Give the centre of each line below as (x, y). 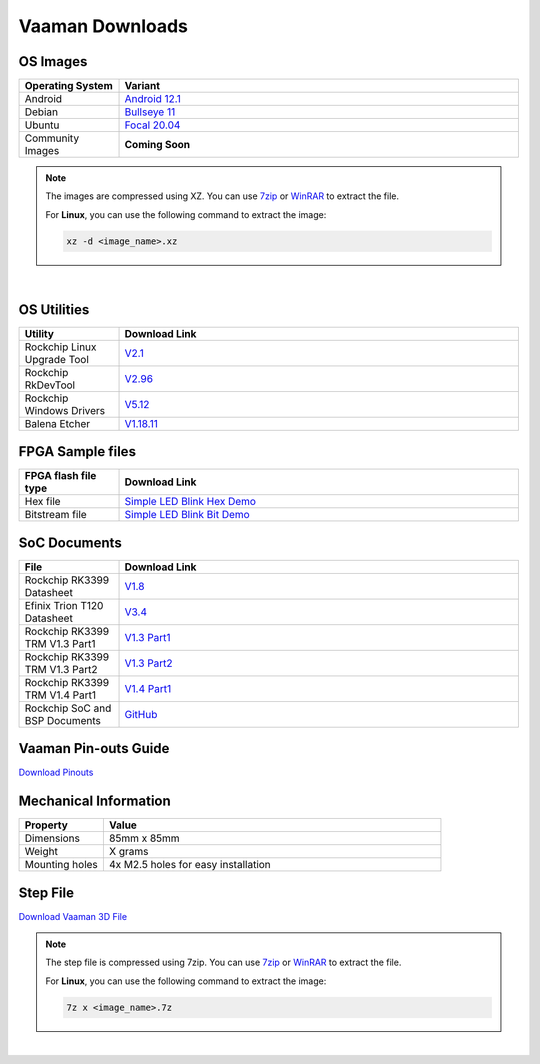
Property (46, 825)
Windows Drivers (65, 410)
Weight (41, 852)
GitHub (141, 714)
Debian (41, 112)
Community (52, 138)
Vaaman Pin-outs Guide (94, 748)
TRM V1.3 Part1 (60, 643)
